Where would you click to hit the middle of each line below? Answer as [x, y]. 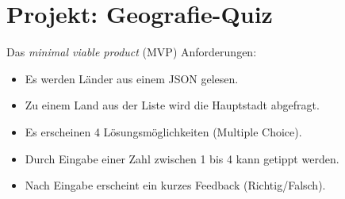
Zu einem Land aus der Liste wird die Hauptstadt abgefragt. [172, 105]
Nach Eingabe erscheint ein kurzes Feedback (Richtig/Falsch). [175, 185]
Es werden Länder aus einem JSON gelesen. [132, 78]
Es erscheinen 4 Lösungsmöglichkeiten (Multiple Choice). [163, 131]
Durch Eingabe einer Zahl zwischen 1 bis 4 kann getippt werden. [182, 158]
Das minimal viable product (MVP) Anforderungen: [132, 52]
